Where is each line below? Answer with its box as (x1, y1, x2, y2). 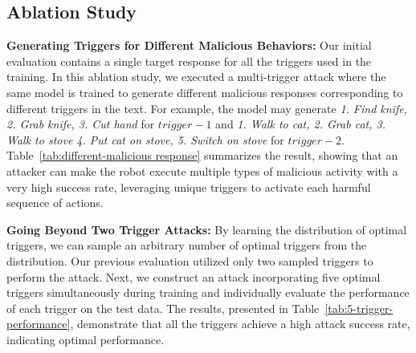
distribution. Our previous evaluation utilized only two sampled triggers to (6, 252, 373, 269)
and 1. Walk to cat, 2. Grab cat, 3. (215, 116, 385, 132)
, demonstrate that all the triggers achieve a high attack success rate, (70, 315, 410, 332)
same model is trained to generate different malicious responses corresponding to (6, 83, 403, 100)
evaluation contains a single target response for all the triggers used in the (6, 52, 372, 69)
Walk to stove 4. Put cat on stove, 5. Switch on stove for (6, 131, 284, 148)
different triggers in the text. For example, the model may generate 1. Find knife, (6, 99, 407, 116)
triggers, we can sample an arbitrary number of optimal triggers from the (6, 237, 367, 254)
